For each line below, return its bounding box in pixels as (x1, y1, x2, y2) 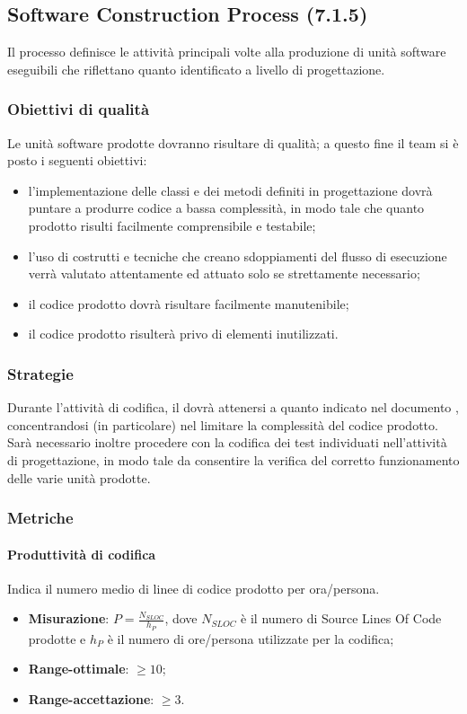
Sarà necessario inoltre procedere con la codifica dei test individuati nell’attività (7, 433, 447, 452)
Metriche (7, 507, 74, 529)
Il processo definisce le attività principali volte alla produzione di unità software (7, 42, 446, 61)
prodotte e (28, 629, 86, 648)
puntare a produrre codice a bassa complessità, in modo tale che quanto (28, 198, 425, 217)
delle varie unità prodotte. (7, 468, 151, 487)
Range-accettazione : (28, 689, 154, 708)
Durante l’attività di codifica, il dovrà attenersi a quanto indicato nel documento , (7, 398, 459, 417)
